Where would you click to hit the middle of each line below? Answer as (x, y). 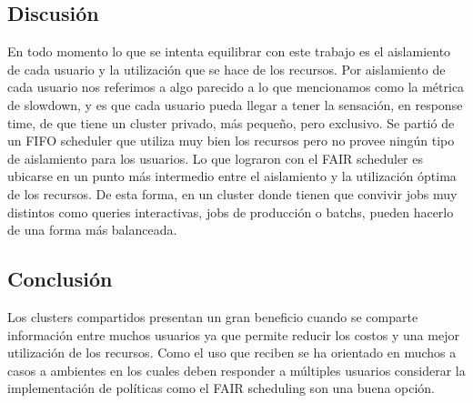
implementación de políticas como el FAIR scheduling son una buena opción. (221, 388)
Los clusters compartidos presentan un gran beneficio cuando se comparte (213, 316)
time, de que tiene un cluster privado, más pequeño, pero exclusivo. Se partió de (231, 122)
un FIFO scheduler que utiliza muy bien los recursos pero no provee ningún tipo (231, 141)
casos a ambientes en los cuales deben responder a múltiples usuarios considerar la (236, 370)
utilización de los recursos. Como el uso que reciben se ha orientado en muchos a (232, 353)
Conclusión (60, 279)
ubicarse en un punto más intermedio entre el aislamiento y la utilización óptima (232, 176)
